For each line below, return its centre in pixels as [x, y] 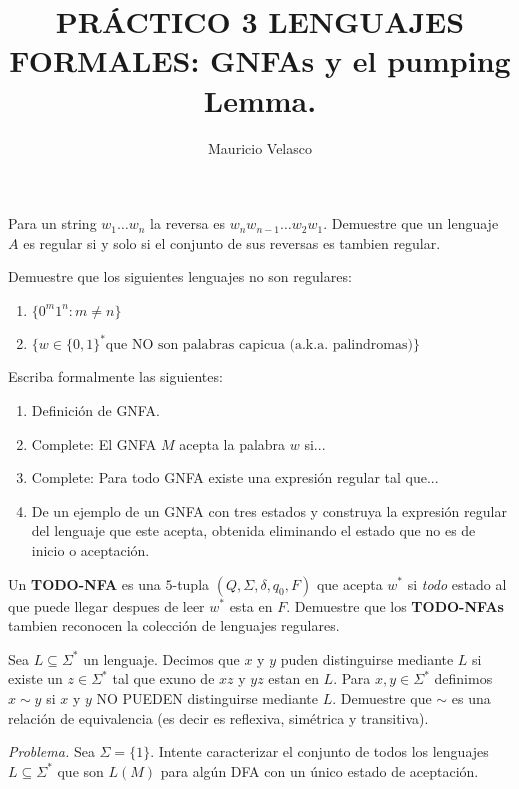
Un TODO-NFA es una [84, 583]
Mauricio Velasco [260, 147]
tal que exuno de [163, 678]
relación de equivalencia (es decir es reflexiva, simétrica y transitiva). [218, 717]
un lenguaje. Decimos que [161, 658]
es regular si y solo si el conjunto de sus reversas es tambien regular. [232, 242]
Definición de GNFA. [95, 409]
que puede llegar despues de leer [106, 605]
